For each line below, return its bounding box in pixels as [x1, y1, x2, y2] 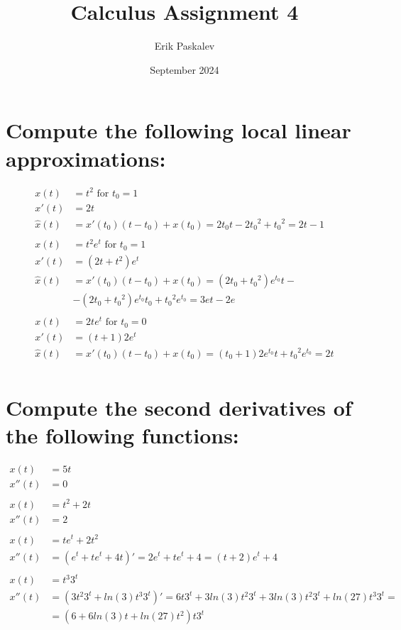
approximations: [6, 143, 166, 172]
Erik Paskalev [154, 38, 215, 53]
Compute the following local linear [6, 116, 351, 145]
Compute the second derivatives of [6, 393, 352, 422]
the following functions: [6, 421, 239, 450]
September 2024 [150, 62, 219, 77]
